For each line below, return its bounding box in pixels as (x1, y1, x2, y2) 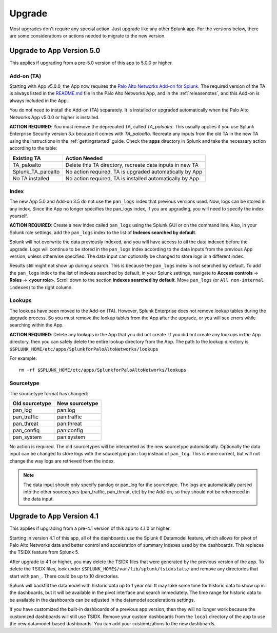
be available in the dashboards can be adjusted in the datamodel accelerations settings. (9, 597, 195, 603)
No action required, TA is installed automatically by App (65, 175, 200, 182)
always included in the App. (9, 98, 68, 104)
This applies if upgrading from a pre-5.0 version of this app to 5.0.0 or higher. (9, 60, 173, 66)
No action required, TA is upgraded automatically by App (65, 168, 203, 175)
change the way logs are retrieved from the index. (9, 457, 115, 464)
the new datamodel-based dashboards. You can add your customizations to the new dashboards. (9, 620, 216, 626)
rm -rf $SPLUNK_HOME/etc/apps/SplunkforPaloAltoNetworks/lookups (18, 367, 187, 373)
